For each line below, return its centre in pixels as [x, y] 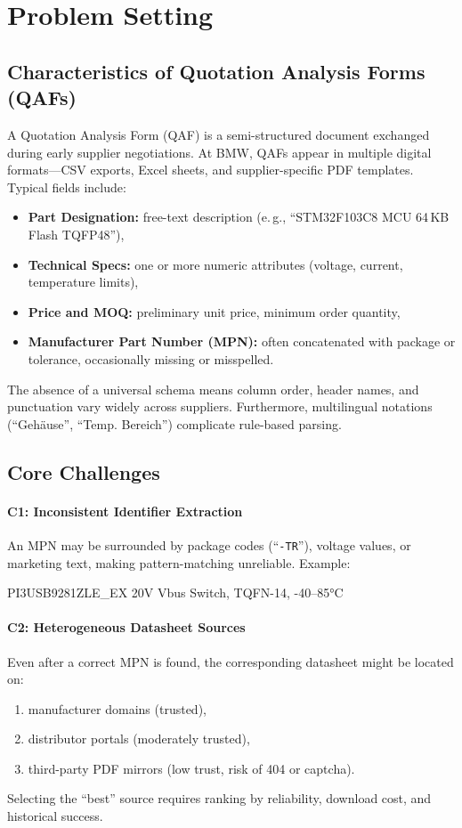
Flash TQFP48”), [76, 234]
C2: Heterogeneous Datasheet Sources [126, 627]
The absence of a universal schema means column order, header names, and [213, 389]
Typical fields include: [67, 187]
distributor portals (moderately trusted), [139, 739]
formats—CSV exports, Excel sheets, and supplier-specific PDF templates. [211, 170]
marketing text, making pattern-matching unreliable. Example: [179, 562]
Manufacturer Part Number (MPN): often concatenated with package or [242, 341]
